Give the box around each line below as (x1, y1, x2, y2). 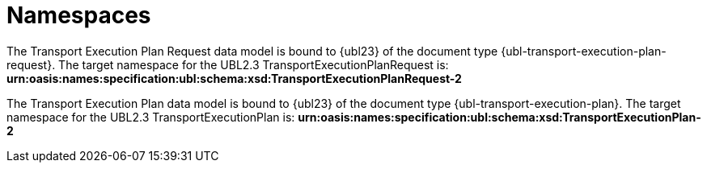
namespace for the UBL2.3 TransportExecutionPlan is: (6, 109, 295, 124)
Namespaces (6, 2, 151, 29)
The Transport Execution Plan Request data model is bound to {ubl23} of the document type (6, 43, 498, 58)
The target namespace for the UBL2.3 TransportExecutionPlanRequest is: (58, 57, 449, 72)
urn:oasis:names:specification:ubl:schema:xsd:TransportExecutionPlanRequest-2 (6, 71, 462, 85)
